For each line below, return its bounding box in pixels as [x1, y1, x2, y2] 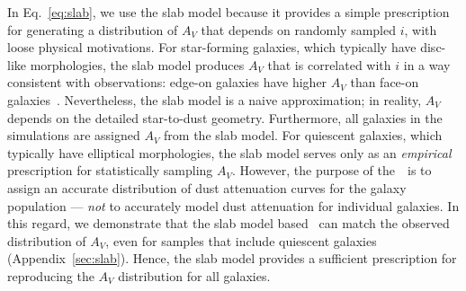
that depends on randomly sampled [201, 20, 397, 39]
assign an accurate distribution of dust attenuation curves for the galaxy [7, 178, 407, 197]
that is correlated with [267, 55, 391, 74]
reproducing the [7, 266, 94, 285]
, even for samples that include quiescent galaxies [105, 231, 377, 250]
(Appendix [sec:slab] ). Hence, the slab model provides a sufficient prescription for [7, 249, 457, 268]
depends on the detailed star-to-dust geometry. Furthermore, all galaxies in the [7, 108, 443, 127]
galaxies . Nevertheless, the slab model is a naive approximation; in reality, [7, 90, 422, 109]
